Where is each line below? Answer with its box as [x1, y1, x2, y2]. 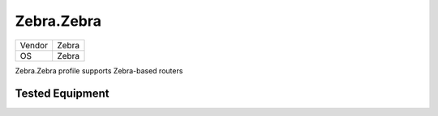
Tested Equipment [15, 87, 109, 101]
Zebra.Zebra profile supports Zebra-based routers [15, 65, 183, 76]
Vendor [19, 39, 49, 51]
